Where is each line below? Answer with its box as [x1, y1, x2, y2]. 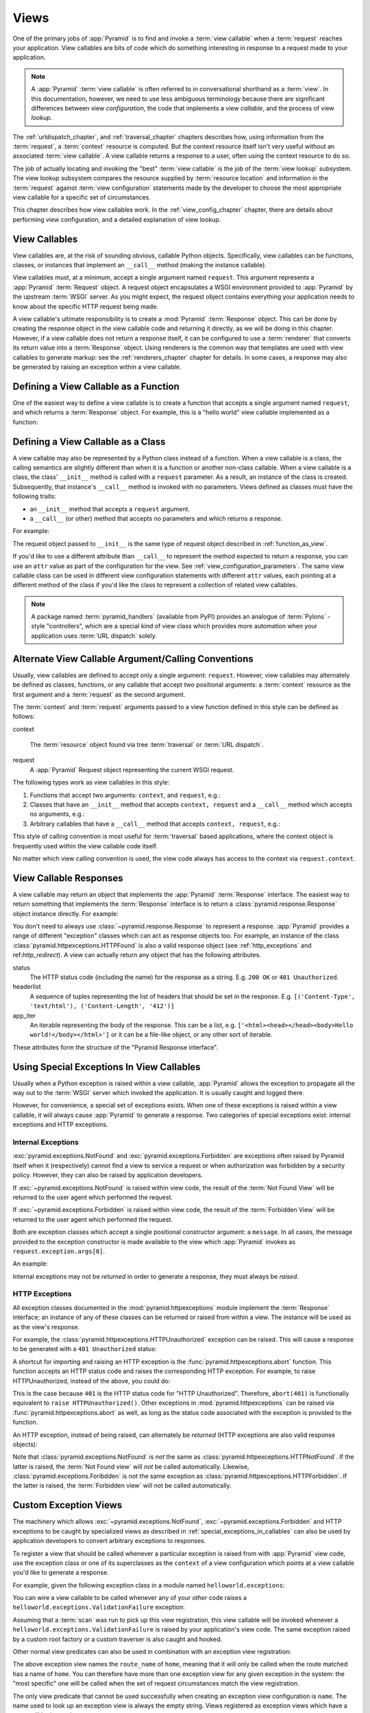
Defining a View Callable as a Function [12, 380, 180, 392]
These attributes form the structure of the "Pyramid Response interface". [12, 1043, 219, 1051]
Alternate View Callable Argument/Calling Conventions [12, 653, 254, 665]
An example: [12, 1259, 48, 1268]
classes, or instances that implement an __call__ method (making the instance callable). [12, 261, 267, 269]
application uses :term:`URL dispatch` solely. [31, 631, 157, 640]
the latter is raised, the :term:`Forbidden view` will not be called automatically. [12, 1481, 232, 1490]
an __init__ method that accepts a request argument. [29, 504, 190, 513]
